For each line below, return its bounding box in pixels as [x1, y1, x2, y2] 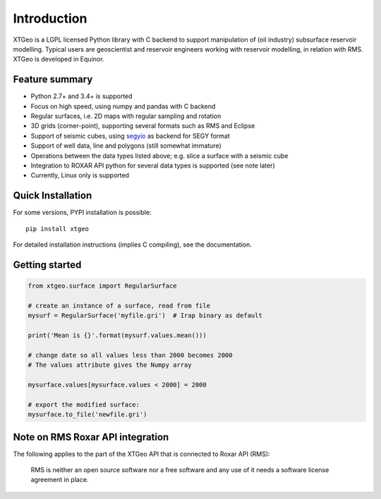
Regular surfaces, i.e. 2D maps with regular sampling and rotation [30, 112, 222, 120]
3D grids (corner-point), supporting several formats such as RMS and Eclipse [30, 122, 255, 130]
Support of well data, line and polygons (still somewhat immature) [30, 141, 222, 150]
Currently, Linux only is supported [30, 171, 130, 180]
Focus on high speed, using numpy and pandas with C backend [30, 102, 216, 110]
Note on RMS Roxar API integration [13, 431, 169, 443]
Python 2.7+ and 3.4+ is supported [30, 92, 133, 100]
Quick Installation [13, 189, 92, 201]
